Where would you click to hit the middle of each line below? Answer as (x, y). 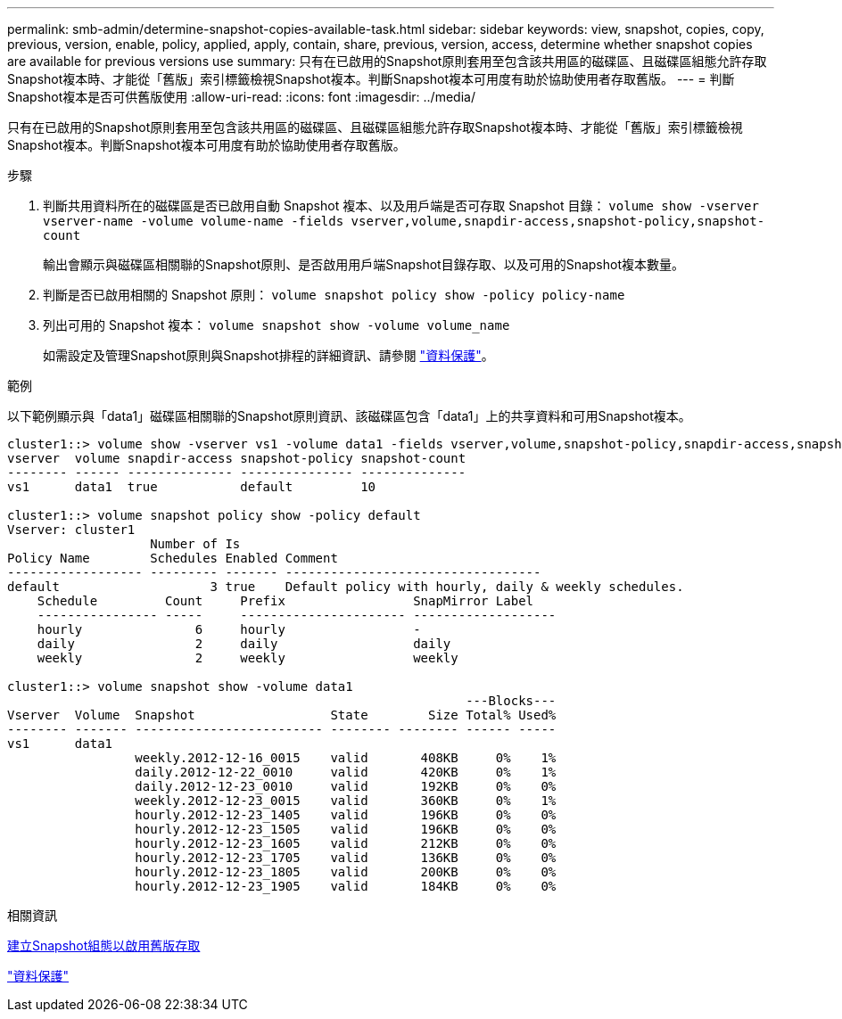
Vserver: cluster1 (71, 530)
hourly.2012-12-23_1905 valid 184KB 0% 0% (346, 886)
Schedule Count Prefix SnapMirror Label (285, 601)
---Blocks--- (511, 701)
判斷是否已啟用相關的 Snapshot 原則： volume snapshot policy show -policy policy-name (334, 295)
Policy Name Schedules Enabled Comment (173, 558)
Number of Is (195, 544)
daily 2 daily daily (244, 644)
